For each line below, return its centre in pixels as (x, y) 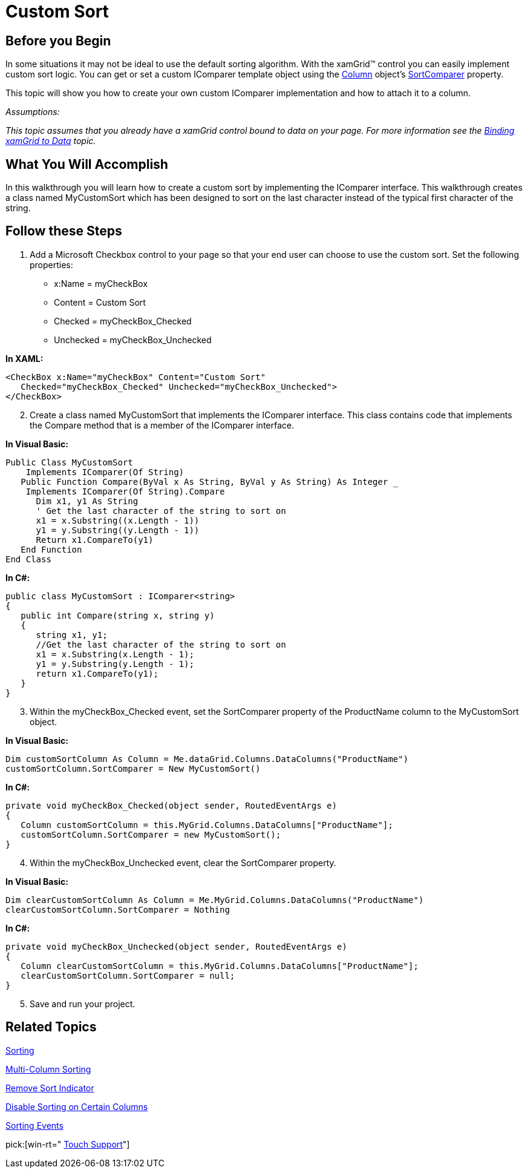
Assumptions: (33, 112)
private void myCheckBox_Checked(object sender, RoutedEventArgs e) (171, 805)
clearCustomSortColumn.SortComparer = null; (128, 975)
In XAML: (25, 358)
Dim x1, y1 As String (87, 501)
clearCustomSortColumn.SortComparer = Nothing (118, 909)
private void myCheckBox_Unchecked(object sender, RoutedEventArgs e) (176, 946)
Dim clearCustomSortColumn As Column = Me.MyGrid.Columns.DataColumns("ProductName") (215, 900)
